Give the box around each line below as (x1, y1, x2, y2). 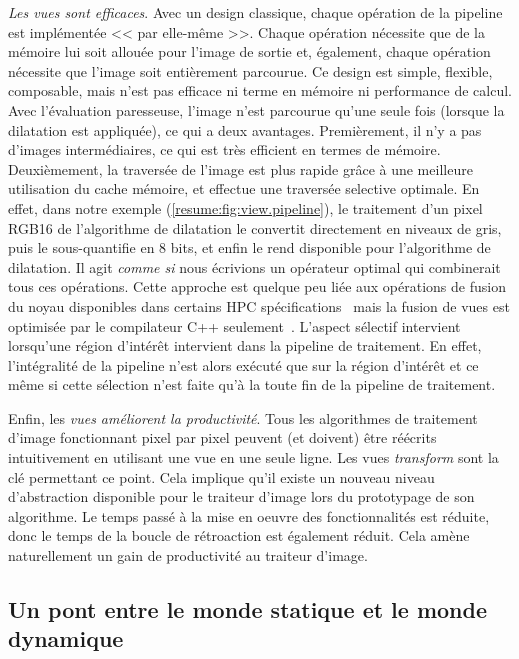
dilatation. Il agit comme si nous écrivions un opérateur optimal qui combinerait (8, 256, 501, 277)
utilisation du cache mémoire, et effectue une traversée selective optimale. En (8, 178, 480, 199)
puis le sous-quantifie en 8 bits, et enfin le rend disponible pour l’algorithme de (8, 237, 491, 258)
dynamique (8, 623, 124, 654)
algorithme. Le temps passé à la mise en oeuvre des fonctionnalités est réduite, (8, 505, 490, 526)
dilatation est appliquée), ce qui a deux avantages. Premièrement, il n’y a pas (8, 119, 482, 140)
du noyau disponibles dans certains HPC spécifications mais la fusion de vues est (8, 295, 510, 316)
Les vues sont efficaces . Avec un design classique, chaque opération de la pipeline (8, 2, 503, 22)
